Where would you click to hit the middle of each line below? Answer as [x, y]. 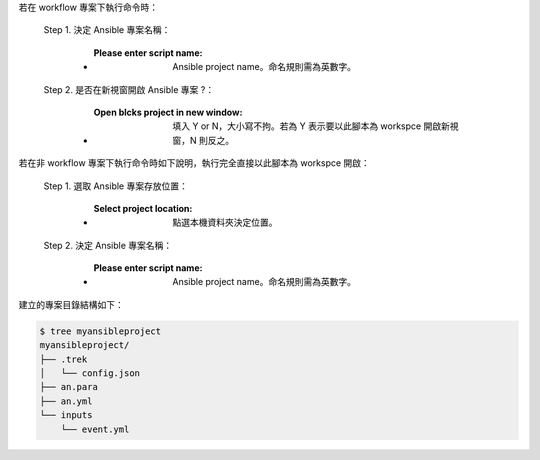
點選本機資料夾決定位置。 [225, 222]
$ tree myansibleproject [100, 331]
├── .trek [63, 359]
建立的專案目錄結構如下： [71, 304]
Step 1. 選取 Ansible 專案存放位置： [116, 186]
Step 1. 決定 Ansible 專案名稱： [107, 30]
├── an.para [69, 387]
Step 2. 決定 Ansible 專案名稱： [108, 245]
